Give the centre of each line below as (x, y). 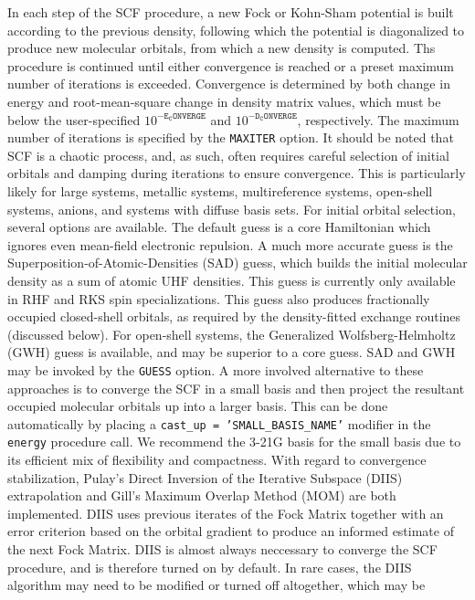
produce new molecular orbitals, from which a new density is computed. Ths (222, 48)
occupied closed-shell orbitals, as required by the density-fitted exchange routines (234, 316)
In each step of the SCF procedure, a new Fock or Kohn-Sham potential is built (231, 12)
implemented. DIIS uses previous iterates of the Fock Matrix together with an (226, 513)
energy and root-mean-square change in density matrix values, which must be (224, 101)
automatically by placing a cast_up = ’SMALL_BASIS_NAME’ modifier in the (219, 423)
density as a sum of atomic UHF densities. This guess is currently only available (232, 280)
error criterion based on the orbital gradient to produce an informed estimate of (231, 531)
